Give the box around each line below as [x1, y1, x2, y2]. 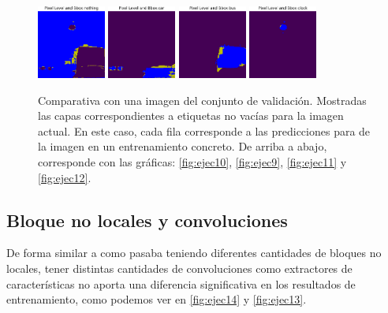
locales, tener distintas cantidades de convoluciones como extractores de [6, 260, 353, 276]
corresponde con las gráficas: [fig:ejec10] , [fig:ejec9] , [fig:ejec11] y [38, 154, 347, 170]
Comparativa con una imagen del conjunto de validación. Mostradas [38, 91, 367, 108]
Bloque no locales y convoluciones [6, 207, 288, 232]
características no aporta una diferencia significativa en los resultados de [6, 275, 356, 292]
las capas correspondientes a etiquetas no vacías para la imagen [38, 107, 344, 124]
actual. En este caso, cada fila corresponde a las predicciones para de [38, 122, 371, 139]
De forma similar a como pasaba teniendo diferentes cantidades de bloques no [6, 244, 382, 261]
